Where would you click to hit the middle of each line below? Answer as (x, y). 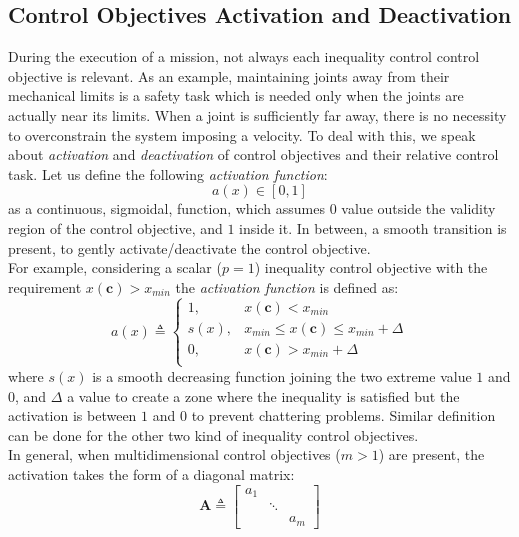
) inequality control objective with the (371, 267)
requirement (45, 286)
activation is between (72, 415)
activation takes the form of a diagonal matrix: (151, 473)
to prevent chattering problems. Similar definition (343, 415)
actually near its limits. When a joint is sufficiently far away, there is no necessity (257, 114)
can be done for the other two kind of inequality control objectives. (213, 434)
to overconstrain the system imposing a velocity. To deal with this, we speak (242, 134)
